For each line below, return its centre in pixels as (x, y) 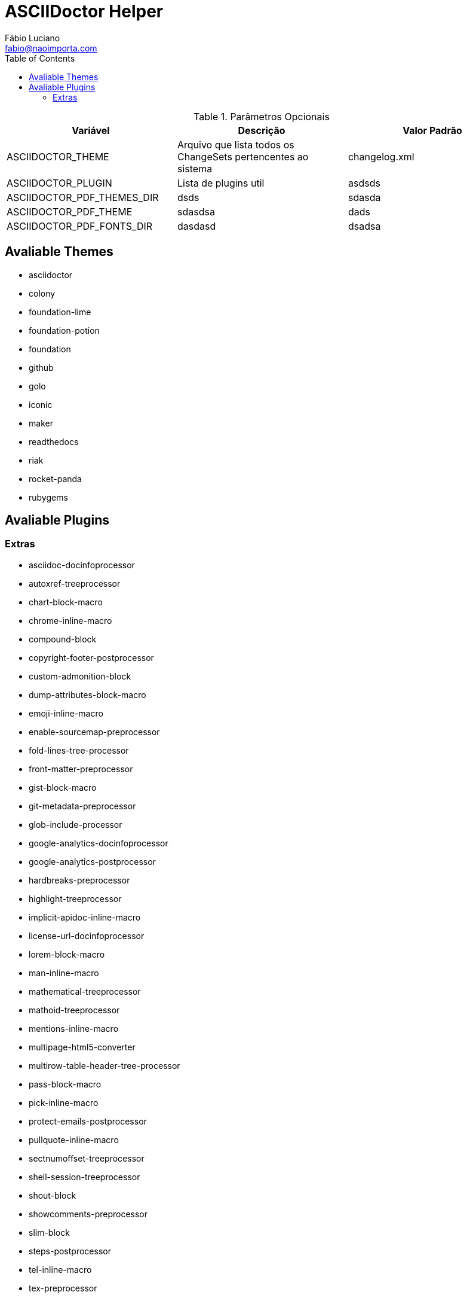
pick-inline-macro (64, 1102)
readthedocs (54, 441)
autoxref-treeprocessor (75, 583)
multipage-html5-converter (82, 1047)
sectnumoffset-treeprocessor (87, 1158)
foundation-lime (60, 312)
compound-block (63, 639)
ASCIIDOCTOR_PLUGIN (59, 183)
